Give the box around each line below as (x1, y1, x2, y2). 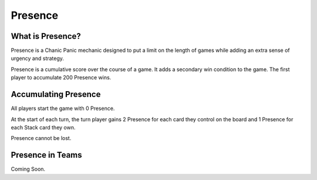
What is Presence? (11, 31, 82, 41)
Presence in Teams (11, 150, 82, 160)
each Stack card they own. (11, 124, 76, 131)
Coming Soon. (11, 165, 46, 173)
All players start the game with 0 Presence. (11, 105, 115, 112)
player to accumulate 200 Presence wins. (11, 74, 112, 81)
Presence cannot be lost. (11, 135, 72, 142)
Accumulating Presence (11, 89, 101, 99)
